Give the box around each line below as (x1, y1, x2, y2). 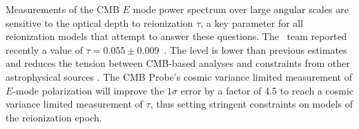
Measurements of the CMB (6, 2, 119, 16)
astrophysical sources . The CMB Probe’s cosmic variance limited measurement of (6, 69, 352, 83)
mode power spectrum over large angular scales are (133, 2, 349, 16)
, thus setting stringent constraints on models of (150, 97, 353, 111)
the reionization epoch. (6, 110, 102, 124)
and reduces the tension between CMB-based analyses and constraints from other (6, 56, 350, 70)
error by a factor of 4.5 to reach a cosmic (180, 83, 353, 97)
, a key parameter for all (200, 15, 304, 30)
